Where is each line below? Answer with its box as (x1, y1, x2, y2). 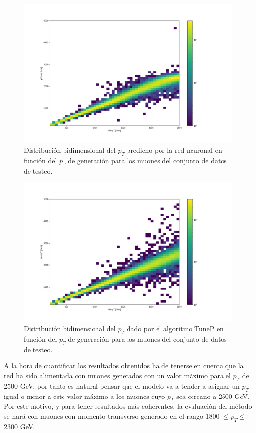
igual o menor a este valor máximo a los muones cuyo (4, 391, 165, 401)
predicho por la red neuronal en (127, 144, 222, 155)
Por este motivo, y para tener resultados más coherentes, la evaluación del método (4, 401, 252, 411)
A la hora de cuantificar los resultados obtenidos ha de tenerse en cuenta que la (4, 361, 244, 371)
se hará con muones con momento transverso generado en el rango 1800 (4, 410, 220, 421)
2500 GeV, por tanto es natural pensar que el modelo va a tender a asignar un (4, 380, 240, 391)
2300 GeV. (4, 421, 35, 431)
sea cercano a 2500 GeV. (176, 391, 250, 401)
